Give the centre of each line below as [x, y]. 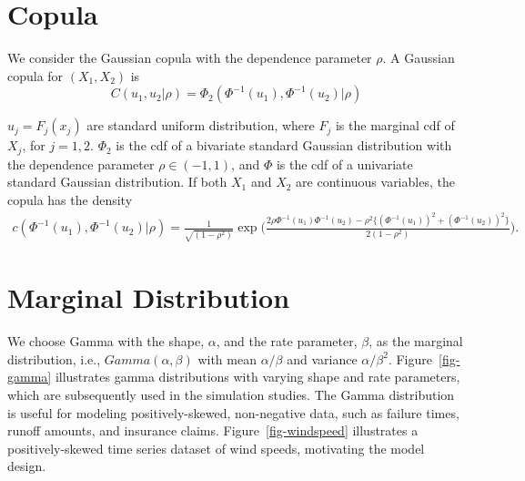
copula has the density [70, 199]
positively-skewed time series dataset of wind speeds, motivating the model [216, 448]
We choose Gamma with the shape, [106, 341]
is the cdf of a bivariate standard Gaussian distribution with [284, 145]
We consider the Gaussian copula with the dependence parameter [190, 58]
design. [27, 466]
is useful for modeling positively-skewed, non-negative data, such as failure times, [233, 412]
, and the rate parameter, [287, 341]
